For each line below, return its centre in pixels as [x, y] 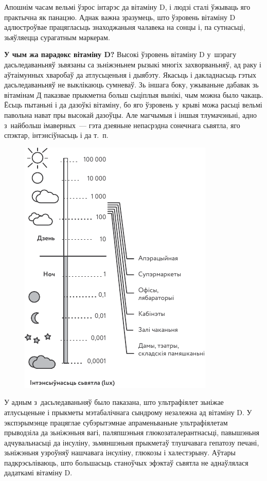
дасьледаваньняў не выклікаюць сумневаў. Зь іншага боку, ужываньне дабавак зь [131, 85]
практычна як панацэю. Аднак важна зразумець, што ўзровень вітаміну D [120, 17]
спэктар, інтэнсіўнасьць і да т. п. [56, 135]
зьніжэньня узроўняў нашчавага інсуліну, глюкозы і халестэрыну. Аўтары [120, 452]
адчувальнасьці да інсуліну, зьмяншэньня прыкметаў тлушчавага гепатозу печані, [132, 442]
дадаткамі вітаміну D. [38, 473]
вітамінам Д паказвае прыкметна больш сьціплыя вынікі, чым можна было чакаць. [134, 94]
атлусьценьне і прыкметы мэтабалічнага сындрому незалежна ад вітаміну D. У [128, 412]
